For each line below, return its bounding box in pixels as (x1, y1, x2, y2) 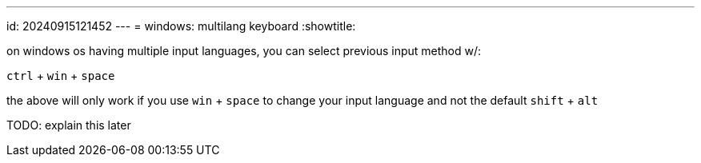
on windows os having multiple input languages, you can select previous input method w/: (6, 44, 482, 58)
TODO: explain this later (6, 118, 131, 132)
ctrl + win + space (6, 69, 115, 82)
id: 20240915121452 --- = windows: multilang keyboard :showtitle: (6, 19, 356, 33)
